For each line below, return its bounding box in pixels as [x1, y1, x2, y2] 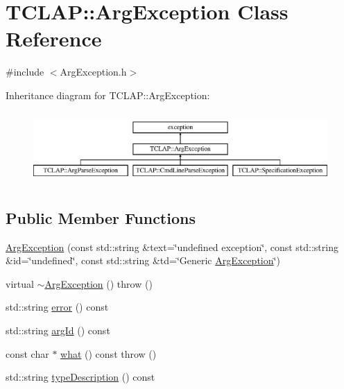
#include [6, 64, 44, 79]
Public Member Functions [6, 207, 196, 228]
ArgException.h [60, 64, 127, 79]
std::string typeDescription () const [6, 370, 155, 384]
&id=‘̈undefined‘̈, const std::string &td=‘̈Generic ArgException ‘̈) [6, 253, 280, 268]
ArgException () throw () [44, 276, 153, 291]
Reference [6, 24, 102, 53]
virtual [6, 276, 34, 291]
